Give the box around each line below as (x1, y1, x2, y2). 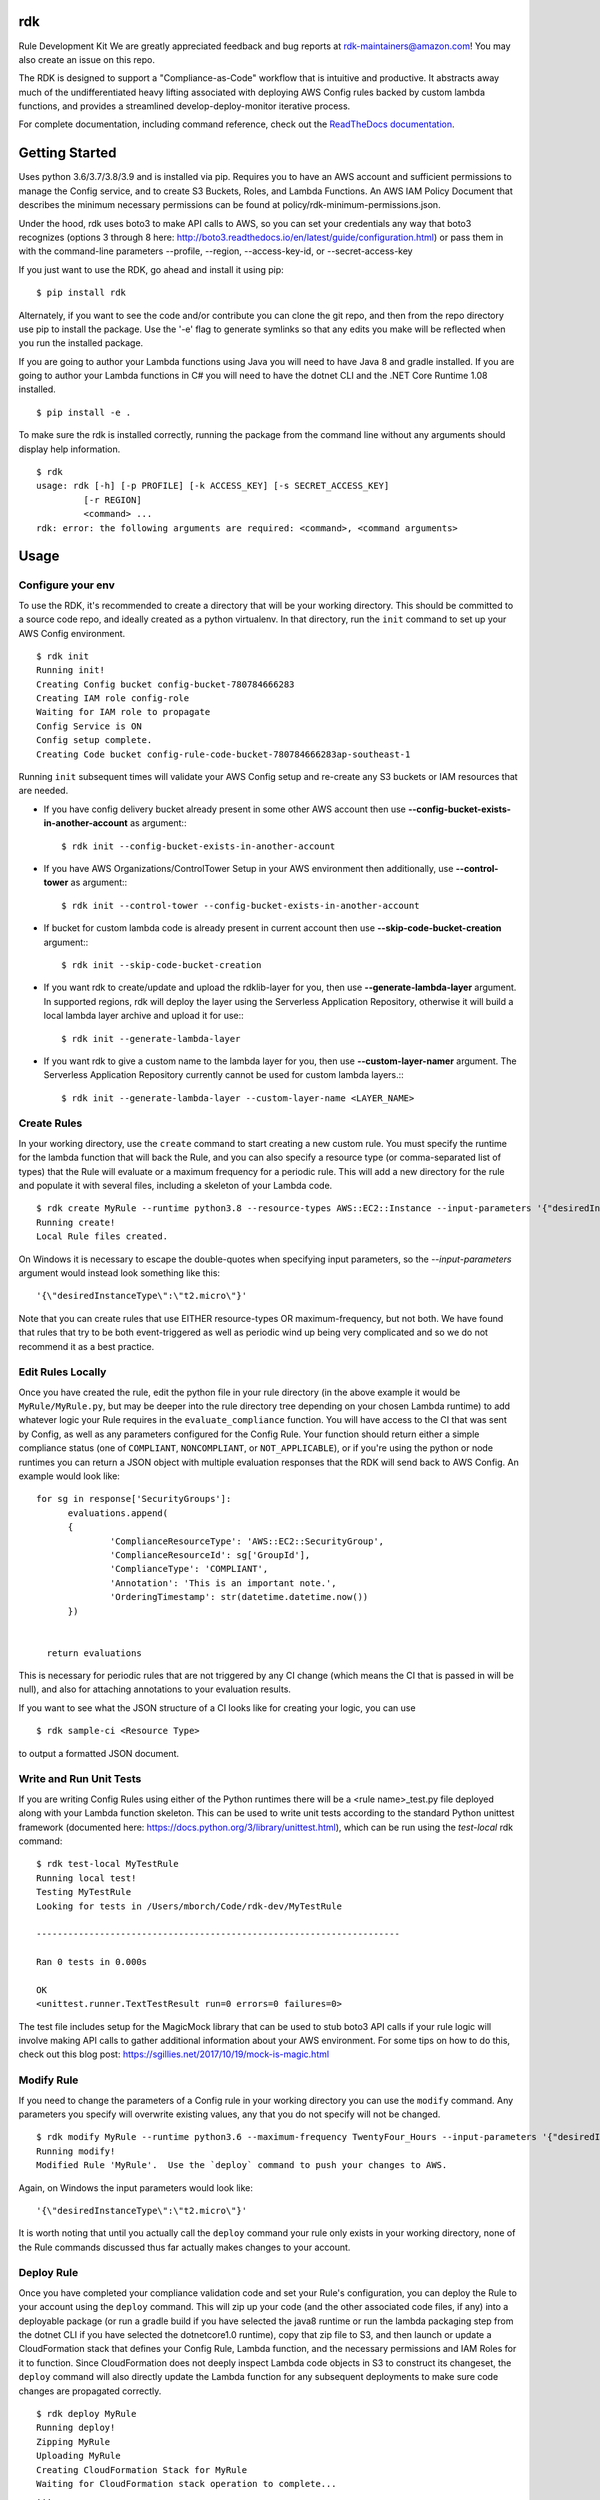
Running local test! (36, 1872, 137, 1884)
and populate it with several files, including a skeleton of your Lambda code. (18, 1179, 333, 1191)
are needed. (18, 785, 69, 797)
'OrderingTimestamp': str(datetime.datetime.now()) (110, 1591, 369, 1603)
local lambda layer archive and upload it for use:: (43, 1010, 244, 1022)
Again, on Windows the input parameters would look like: (18, 2181, 254, 2194)
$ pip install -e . (36, 406, 132, 418)
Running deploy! (36, 2422, 116, 2434)
